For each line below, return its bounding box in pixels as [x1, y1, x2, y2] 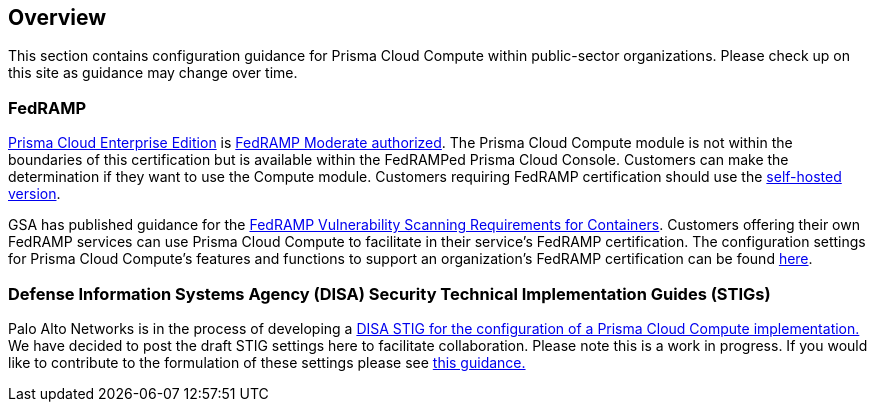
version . [8, 185, 61, 203]
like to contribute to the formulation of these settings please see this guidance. [8, 353, 526, 371]
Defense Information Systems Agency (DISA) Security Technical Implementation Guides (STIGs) [8, 283, 771, 304]
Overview [8, 5, 107, 30]
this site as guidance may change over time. [8, 64, 298, 82]
